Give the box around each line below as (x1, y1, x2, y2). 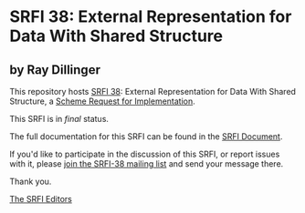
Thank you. (9, 176, 52, 187)
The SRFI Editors (9, 194, 73, 204)
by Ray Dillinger (9, 62, 100, 77)
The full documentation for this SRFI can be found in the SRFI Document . (9, 131, 283, 142)
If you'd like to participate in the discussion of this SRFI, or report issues (9, 148, 280, 159)
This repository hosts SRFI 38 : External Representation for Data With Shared (9, 86, 297, 96)
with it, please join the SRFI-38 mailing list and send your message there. (9, 158, 284, 169)
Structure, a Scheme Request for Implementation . (9, 96, 196, 106)
